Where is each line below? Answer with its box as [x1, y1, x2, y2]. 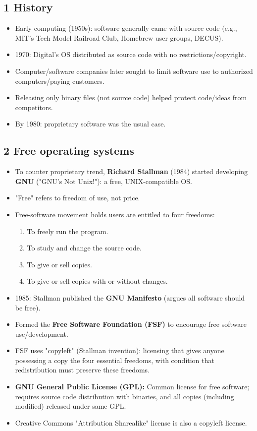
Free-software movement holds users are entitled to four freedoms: [15, 209, 215, 219]
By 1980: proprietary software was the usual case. [15, 119, 166, 129]
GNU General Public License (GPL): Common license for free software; [15, 381, 250, 392]
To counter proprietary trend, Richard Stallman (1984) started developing [15, 166, 248, 177]
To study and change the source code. [27, 243, 142, 253]
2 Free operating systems [3, 143, 134, 158]
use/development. [15, 328, 68, 339]
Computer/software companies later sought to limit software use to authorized [15, 65, 253, 76]
